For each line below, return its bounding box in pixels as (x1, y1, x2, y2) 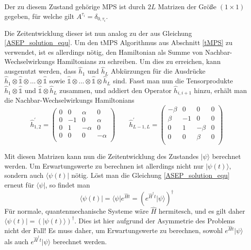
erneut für (4, 179, 34, 189)
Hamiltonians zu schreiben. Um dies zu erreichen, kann (57, 56, 221, 66)
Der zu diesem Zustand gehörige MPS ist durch (4, 1, 146, 11)
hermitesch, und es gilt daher (158, 206, 245, 216)
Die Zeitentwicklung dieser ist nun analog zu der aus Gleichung (4, 28, 192, 38)
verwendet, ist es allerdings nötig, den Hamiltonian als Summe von (4, 47, 203, 57)
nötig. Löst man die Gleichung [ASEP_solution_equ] (71, 170, 230, 180)
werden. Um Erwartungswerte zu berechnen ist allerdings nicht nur (4, 160, 204, 171)
